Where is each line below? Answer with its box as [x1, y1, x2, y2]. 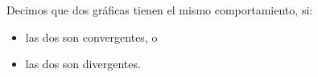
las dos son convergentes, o [25, 28, 158, 45]
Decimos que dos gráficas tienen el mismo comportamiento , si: [6, 2, 313, 18]
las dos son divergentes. [25, 55, 141, 72]
